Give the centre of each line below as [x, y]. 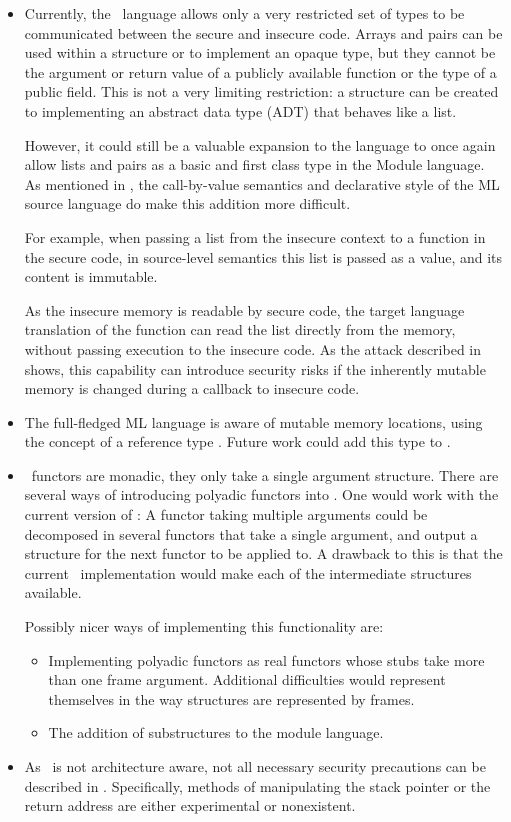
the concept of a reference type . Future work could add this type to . [237, 441]
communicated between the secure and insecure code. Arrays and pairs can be [263, 32]
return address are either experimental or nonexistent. [190, 805]
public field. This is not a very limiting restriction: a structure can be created [261, 91]
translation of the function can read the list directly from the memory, [240, 329]
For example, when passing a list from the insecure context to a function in [255, 236]
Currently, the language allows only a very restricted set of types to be [244, 13]
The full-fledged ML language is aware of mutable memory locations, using [253, 421]
